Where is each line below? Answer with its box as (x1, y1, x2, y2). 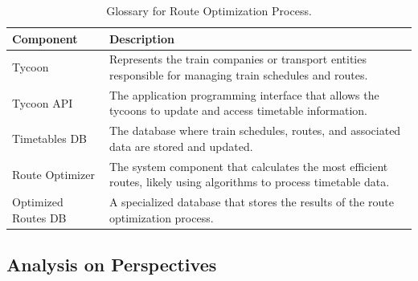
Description (109, 30, 174, 47)
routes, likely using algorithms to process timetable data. (109, 173, 390, 190)
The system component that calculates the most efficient (109, 157, 388, 174)
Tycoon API (12, 94, 73, 111)
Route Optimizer (12, 165, 95, 182)
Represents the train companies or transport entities (109, 51, 367, 67)
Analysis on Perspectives (6, 252, 217, 277)
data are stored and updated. (109, 137, 253, 154)
